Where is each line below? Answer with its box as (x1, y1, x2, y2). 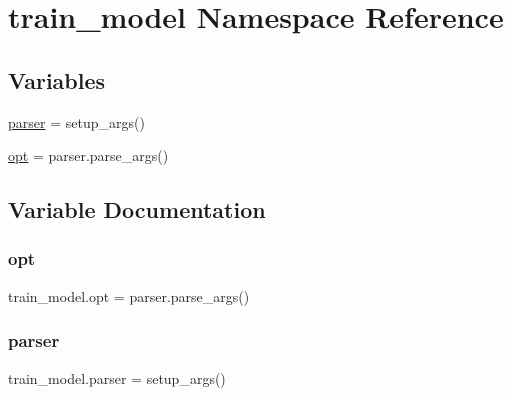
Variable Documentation (8, 194, 266, 225)
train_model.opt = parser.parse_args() (8, 285, 250, 306)
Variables (8, 64, 106, 95)
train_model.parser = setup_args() (8, 367, 226, 388)
